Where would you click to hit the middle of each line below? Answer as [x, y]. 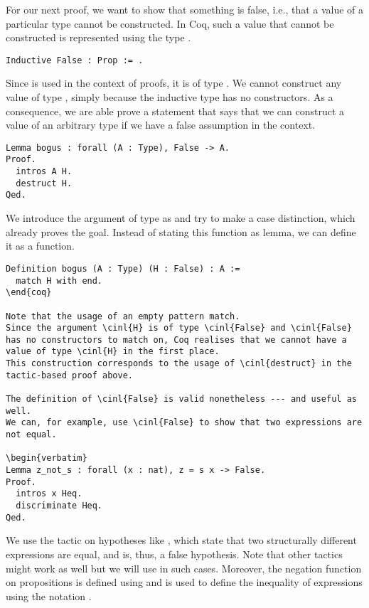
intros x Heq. [49, 494]
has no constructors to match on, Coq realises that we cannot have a [176, 340]
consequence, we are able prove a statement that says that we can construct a [175, 111]
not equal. [31, 435]
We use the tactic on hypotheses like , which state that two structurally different [181, 540]
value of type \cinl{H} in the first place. [113, 352]
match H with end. [59, 281]
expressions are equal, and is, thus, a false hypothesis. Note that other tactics [174, 554]
